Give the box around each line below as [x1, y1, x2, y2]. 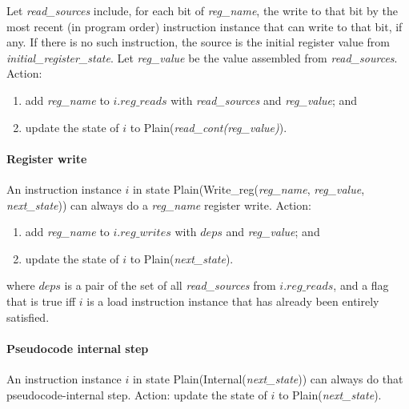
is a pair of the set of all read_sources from [64, 277, 276, 294]
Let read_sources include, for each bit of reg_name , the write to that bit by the [6, 2, 398, 18]
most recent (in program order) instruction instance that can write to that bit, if [6, 18, 403, 34]
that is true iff [6, 292, 76, 309]
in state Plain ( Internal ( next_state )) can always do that [132, 370, 403, 387]
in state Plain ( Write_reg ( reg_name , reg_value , [132, 180, 365, 197]
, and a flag [333, 277, 389, 294]
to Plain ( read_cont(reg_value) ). [130, 118, 287, 135]
